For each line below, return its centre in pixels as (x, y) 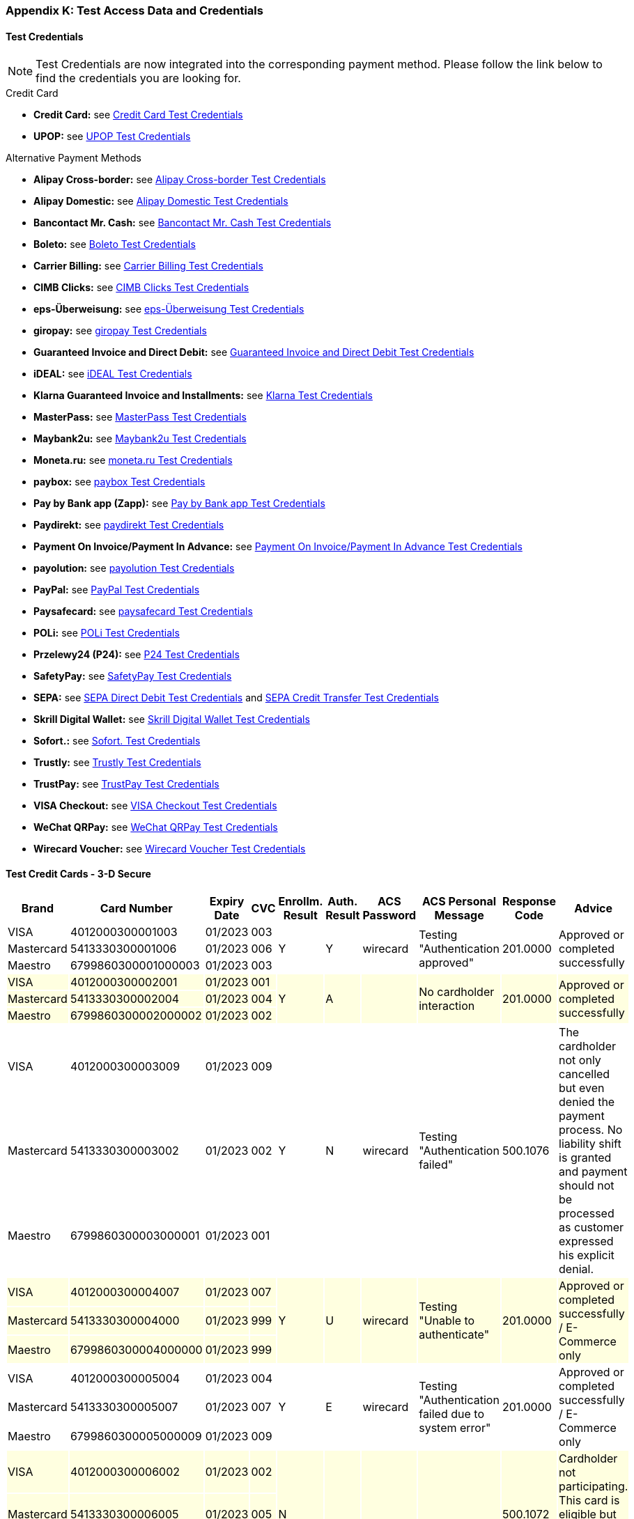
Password (389, 916)
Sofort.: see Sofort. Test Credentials (117, 741)
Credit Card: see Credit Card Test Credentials (138, 115)
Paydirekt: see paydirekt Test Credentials (129, 525)
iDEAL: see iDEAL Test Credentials (113, 374)
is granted (585, 1158)
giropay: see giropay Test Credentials (120, 331)
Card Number (136, 909)
